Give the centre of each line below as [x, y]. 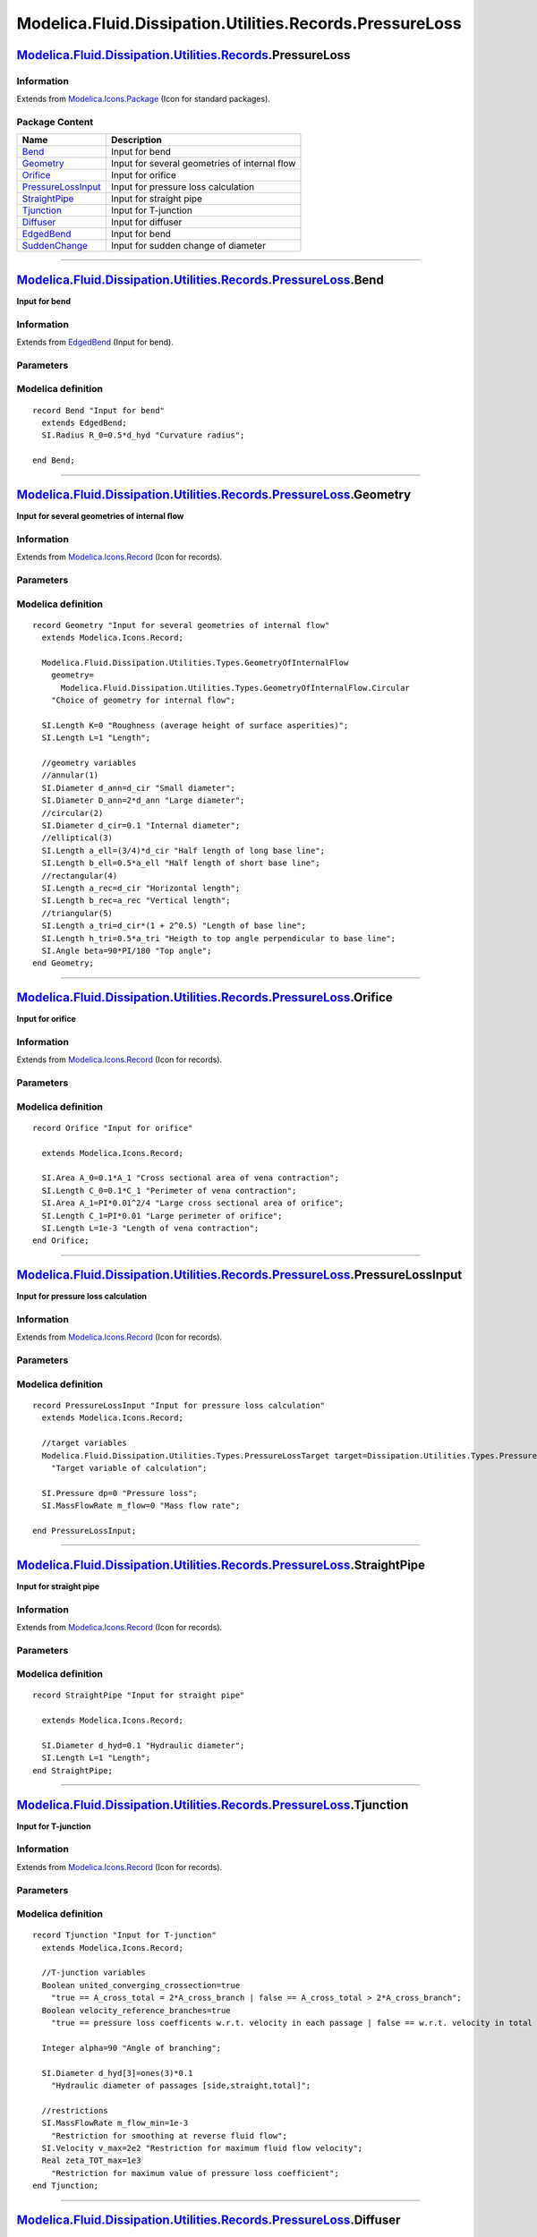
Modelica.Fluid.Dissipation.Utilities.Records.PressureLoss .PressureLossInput [239, 1275]
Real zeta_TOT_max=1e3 [91, 2160]
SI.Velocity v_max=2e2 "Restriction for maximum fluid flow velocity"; [202, 2148]
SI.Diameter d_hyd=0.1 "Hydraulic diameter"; [143, 1745]
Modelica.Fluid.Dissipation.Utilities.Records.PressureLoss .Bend [200, 280]
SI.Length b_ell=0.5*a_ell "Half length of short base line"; [181, 863]
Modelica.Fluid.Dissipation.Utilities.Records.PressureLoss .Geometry [214, 495]
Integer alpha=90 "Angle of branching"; [132, 2048]
